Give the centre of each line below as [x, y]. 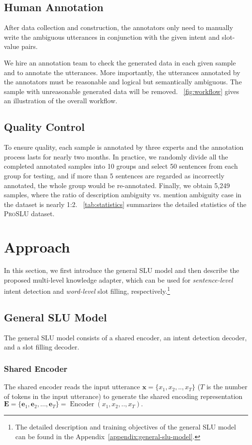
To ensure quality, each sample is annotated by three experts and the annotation [124, 147]
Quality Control [44, 127]
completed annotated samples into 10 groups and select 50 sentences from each [121, 166]
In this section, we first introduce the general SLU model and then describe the [122, 270]
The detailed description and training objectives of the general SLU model [126, 427]
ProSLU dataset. [29, 214]
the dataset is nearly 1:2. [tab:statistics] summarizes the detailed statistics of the [125, 204]
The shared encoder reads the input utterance [72, 387]
